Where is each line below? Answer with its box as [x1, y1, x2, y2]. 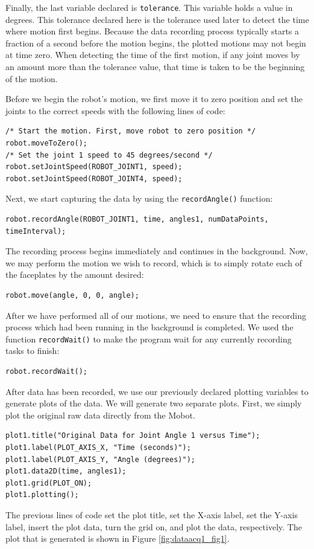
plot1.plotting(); [5, 490, 79, 499]
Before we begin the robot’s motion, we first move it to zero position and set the [5, 92, 303, 105]
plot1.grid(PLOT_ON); [5, 478, 92, 487]
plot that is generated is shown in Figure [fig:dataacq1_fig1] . [5, 532, 230, 545]
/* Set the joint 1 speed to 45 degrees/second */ [5, 150, 213, 159]
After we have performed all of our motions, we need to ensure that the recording [5, 309, 306, 321]
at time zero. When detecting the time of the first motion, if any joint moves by [5, 48, 300, 61]
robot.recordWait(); [5, 367, 88, 376]
